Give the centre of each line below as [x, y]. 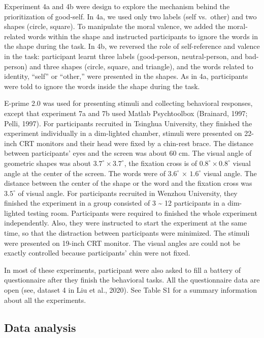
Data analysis [40, 327]
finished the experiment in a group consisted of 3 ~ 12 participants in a [115, 203]
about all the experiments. [45, 300]
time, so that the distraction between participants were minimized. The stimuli [127, 233]
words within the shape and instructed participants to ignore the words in [143, 36]
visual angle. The [230, 173]
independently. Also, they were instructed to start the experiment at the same [126, 223]
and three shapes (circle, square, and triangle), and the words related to [141, 66]
